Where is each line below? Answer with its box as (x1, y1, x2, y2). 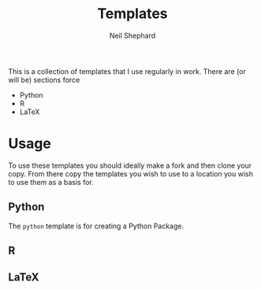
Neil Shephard (109, 31, 156, 40)
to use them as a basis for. (8, 177, 95, 187)
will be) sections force (8, 75, 80, 84)
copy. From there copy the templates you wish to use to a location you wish (8, 169, 254, 178)
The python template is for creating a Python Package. (8, 221, 185, 231)
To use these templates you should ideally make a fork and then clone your (8, 161, 252, 170)
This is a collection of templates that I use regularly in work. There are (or (8, 66, 246, 76)
